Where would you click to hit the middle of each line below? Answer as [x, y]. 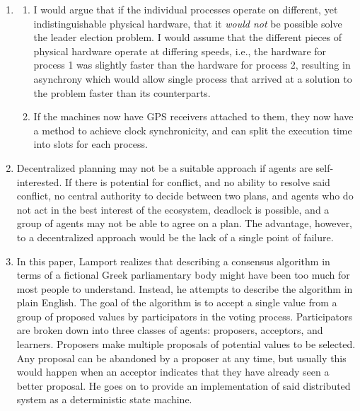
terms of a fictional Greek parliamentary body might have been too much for [183, 275]
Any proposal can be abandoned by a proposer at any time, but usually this [181, 358]
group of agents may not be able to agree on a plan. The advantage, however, [185, 223]
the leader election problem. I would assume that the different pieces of [188, 37]
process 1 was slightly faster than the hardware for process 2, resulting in [192, 65]
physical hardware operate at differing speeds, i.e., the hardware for [180, 51]
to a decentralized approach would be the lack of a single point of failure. [175, 237]
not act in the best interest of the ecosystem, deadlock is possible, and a [173, 209]
